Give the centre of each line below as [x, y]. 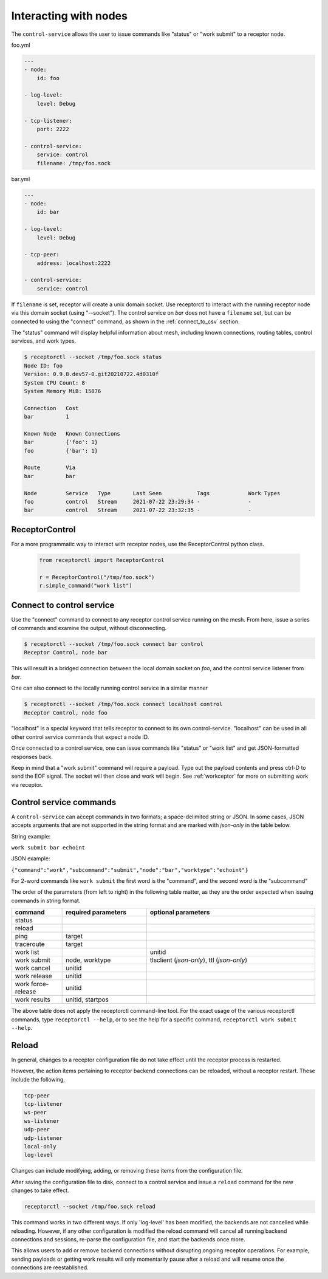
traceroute [30, 944]
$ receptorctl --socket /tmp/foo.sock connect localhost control [123, 704]
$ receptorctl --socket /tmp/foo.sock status [93, 357]
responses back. [32, 756]
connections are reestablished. [50, 1267]
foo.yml [21, 45]
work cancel [32, 968]
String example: [31, 836]
